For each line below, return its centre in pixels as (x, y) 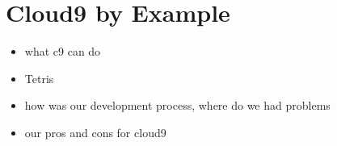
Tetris (39, 78)
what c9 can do (63, 51)
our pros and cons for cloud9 (95, 132)
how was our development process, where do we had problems (177, 105)
